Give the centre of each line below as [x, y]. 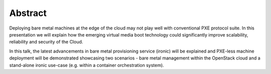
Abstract [28, 13]
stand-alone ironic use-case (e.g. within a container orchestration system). [87, 65]
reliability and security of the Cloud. [46, 42]
